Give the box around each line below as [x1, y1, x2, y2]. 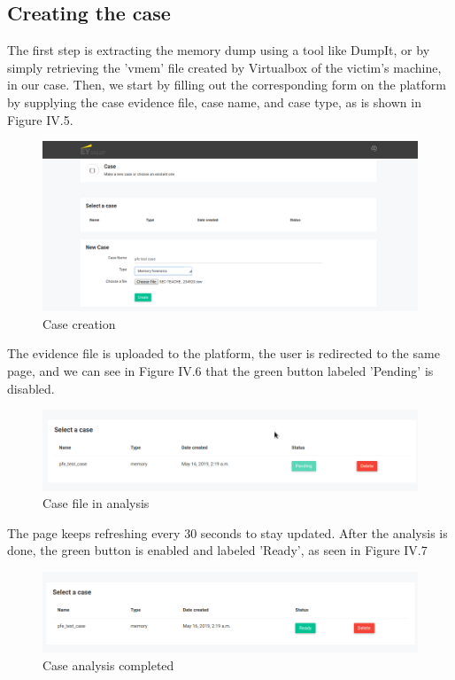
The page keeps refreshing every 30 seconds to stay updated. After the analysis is [7, 523, 448, 542]
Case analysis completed [42, 655, 174, 674]
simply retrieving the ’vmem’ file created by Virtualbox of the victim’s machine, [7, 58, 442, 76]
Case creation [42, 314, 116, 332]
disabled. [7, 379, 55, 397]
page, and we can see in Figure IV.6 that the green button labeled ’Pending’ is [7, 362, 434, 380]
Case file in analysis [42, 494, 150, 512]
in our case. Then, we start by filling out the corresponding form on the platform [7, 75, 446, 94]
